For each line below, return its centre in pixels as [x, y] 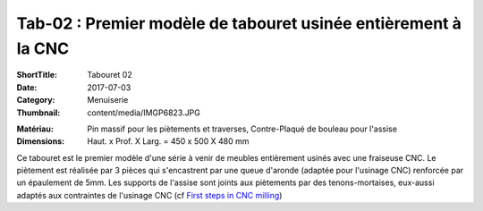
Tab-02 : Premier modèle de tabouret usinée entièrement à [239, 23]
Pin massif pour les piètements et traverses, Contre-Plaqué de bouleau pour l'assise [242, 129]
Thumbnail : [38, 113]
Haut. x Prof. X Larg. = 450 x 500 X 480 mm [168, 141]
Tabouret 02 [110, 75]
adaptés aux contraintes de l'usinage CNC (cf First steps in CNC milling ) [149, 195]
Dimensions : [41, 141]
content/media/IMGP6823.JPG [144, 113]
